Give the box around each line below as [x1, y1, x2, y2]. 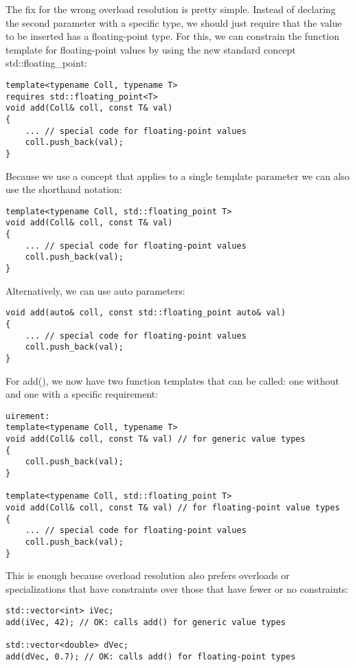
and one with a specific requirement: [5, 387, 159, 401]
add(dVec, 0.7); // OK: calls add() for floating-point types [5, 652, 296, 662]
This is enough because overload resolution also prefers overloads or [5, 568, 290, 583]
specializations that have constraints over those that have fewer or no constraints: [5, 581, 349, 596]
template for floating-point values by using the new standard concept [5, 42, 296, 56]
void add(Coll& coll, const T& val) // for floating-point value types [5, 503, 340, 512]
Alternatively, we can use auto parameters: [5, 283, 185, 297]
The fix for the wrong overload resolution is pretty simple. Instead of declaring [5, 2, 336, 16]
